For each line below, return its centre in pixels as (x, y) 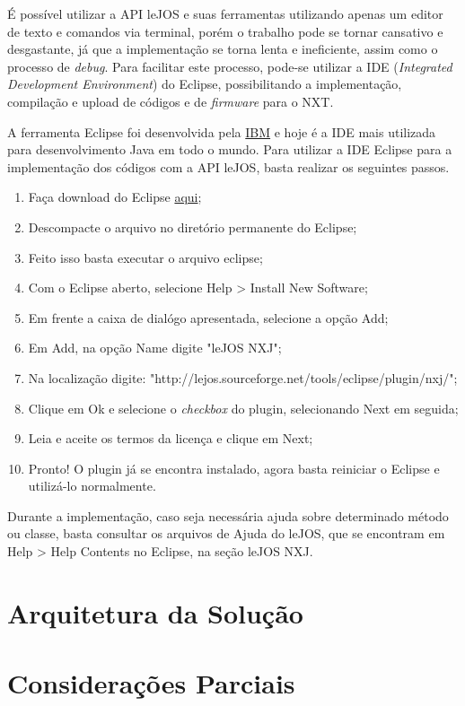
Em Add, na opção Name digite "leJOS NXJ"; (155, 348)
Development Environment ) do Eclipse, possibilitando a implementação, (205, 84)
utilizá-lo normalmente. (92, 486)
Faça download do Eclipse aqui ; (115, 197)
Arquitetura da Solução (155, 612)
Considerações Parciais (151, 683)
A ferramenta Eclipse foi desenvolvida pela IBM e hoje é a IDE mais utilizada (222, 131)
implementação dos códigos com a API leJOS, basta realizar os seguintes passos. (228, 166)
